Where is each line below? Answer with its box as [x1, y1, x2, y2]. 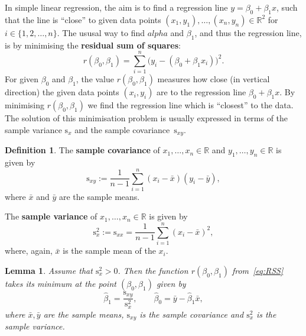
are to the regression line [157, 86, 246, 98]
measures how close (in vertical [157, 73, 270, 85]
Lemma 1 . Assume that [5, 264, 93, 276]
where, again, [5, 244, 53, 257]
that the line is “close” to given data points [5, 13, 161, 25]
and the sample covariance [74, 123, 170, 135]
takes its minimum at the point [5, 277, 116, 289]
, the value [76, 73, 115, 85]
